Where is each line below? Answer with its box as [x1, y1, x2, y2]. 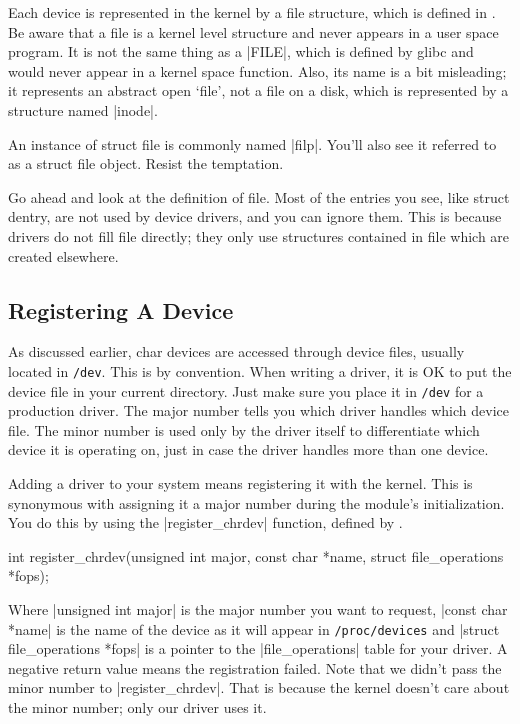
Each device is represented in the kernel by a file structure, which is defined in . [8, 2, 496, 22]
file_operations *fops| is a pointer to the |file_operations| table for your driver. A [8, 638, 508, 659]
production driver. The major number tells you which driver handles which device [8, 400, 509, 421]
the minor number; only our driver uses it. [8, 697, 267, 718]
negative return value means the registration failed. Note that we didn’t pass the [8, 657, 502, 678]
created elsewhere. [8, 245, 119, 266]
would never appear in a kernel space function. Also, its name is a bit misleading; [8, 60, 507, 81]
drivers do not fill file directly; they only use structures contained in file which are [8, 225, 510, 246]
